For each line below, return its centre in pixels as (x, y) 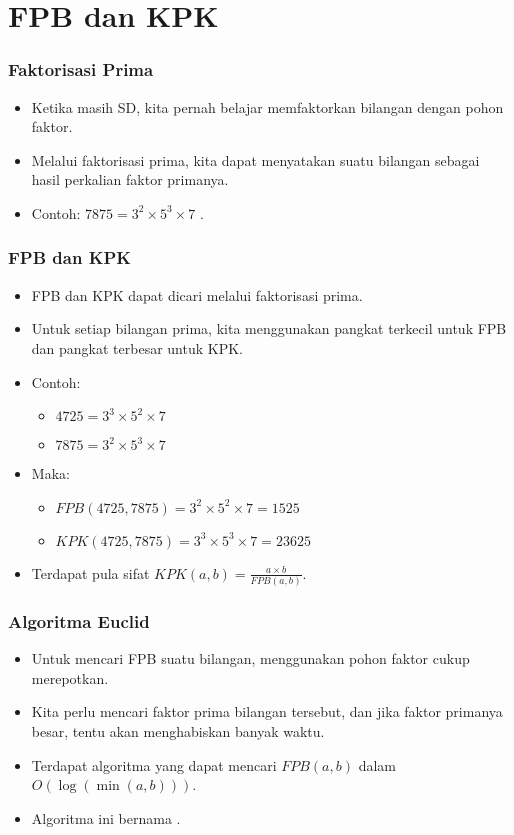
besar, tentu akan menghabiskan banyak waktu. (178, 731)
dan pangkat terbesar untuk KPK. (137, 347)
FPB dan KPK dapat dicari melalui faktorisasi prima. (197, 294)
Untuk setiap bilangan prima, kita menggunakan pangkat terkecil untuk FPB (269, 328)
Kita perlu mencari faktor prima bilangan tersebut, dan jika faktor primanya (267, 711)
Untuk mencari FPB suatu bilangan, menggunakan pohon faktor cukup (250, 658)
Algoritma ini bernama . (106, 817)
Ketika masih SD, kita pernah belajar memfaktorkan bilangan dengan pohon (267, 106)
